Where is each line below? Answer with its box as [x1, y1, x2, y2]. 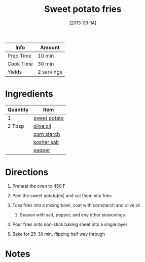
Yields [7, 68, 22, 75]
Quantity [7, 106, 29, 113]
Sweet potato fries [44, 3, 122, 15]
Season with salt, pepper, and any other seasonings [19, 211, 125, 217]
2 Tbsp [7, 122, 25, 129]
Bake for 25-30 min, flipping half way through [12, 231, 105, 237]
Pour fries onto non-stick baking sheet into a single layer [12, 221, 128, 227]
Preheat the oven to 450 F [12, 183, 66, 189]
